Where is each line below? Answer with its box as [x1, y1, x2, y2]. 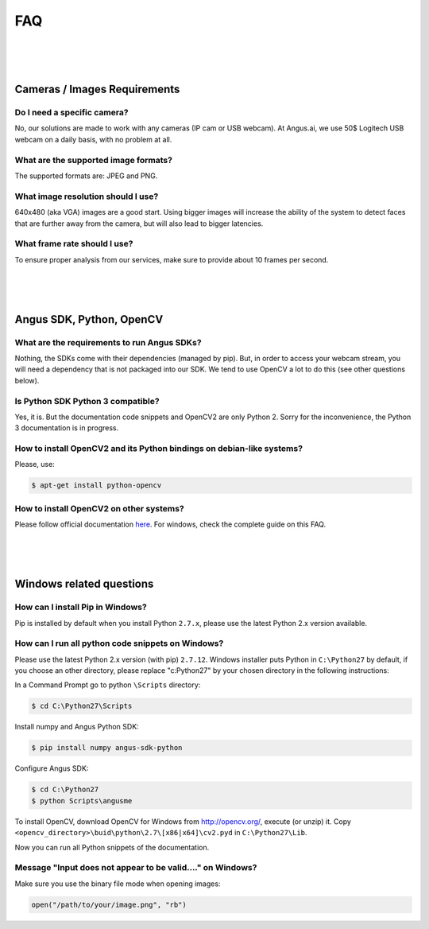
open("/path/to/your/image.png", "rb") [31, 900, 187, 909]
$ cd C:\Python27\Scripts [31, 702, 133, 711]
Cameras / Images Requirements [14, 83, 180, 96]
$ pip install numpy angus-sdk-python [31, 744, 183, 752]
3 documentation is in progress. [14, 423, 119, 433]
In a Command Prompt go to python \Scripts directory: [14, 680, 201, 690]
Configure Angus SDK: [14, 764, 89, 773]
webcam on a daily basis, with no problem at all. [14, 134, 172, 144]
